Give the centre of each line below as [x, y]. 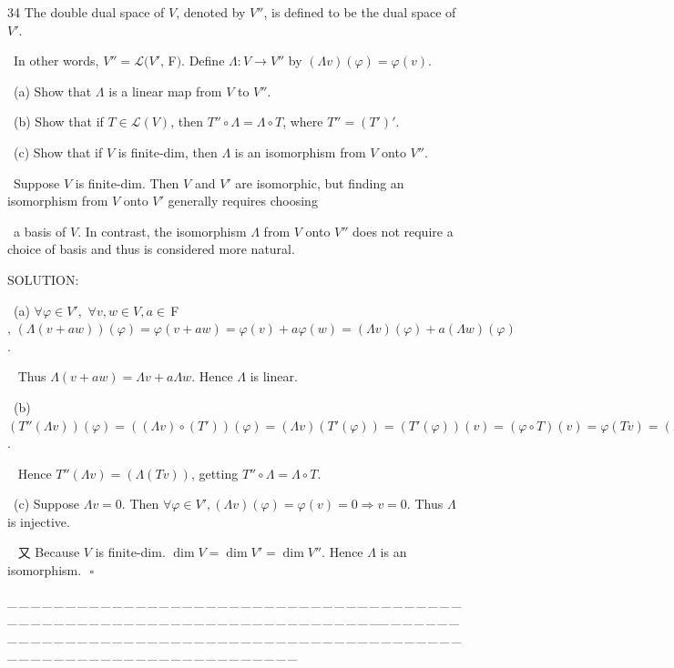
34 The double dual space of [86, 12]
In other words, [56, 61]
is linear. [274, 376]
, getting [214, 473]
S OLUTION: [43, 279]
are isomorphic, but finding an [320, 182]
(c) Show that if [58, 152]
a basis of [40, 231]
